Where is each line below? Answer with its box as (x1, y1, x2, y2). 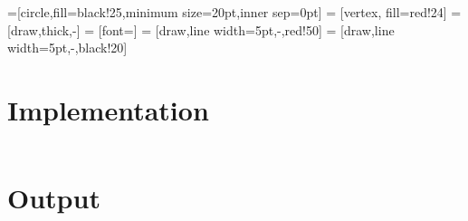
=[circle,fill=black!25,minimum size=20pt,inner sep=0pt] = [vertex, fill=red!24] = (7, 3, 462, 21)
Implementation (7, 91, 209, 128)
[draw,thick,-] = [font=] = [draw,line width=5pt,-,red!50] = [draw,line (7, 20, 395, 39)
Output (7, 179, 100, 216)
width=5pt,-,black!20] (7, 38, 128, 57)
